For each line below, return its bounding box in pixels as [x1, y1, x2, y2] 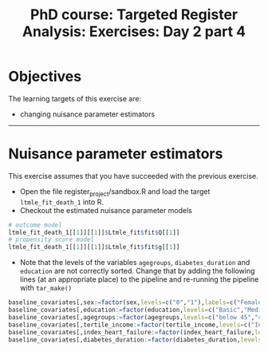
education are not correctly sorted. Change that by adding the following [19, 266, 255, 276]
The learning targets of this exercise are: [8, 93, 142, 103]
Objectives [8, 68, 82, 85]
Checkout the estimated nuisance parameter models [19, 205, 193, 215]
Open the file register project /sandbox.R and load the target [19, 186, 211, 198]
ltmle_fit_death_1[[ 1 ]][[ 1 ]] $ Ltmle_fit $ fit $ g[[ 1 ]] [8, 243, 180, 251]
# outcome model [8, 221, 62, 229]
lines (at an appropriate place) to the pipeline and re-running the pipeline [19, 275, 259, 284]
